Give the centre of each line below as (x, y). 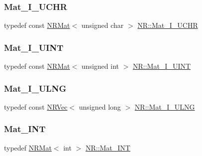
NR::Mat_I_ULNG (165, 106)
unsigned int (100, 66)
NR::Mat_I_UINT (162, 66)
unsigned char (102, 25)
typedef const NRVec (36, 106)
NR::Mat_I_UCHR (168, 25)
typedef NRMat (28, 147)
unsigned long (100, 106)
